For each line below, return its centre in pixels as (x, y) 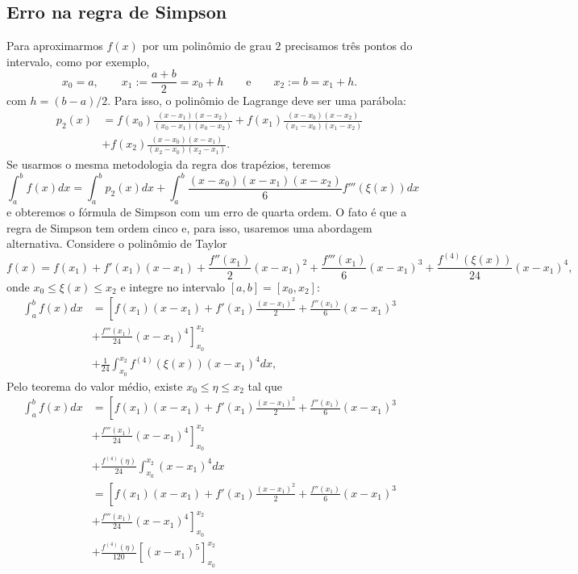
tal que (265, 385)
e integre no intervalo (173, 286)
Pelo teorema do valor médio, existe (95, 385)
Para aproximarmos (55, 46)
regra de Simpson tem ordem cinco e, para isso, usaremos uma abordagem (189, 227)
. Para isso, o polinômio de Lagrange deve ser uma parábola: (257, 101)
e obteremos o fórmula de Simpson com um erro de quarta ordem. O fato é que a (207, 212)
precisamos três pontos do (349, 46)
